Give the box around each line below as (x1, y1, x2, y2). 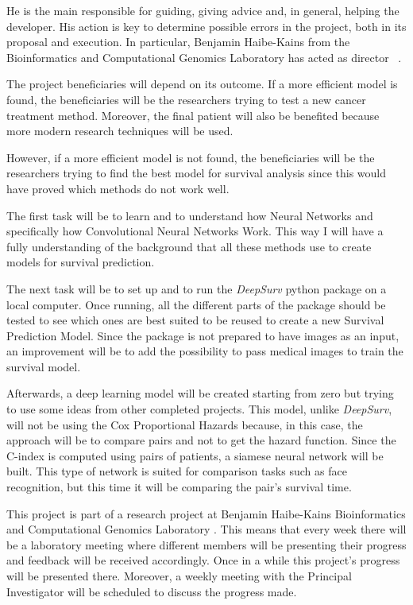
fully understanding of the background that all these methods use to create (6, 238, 372, 254)
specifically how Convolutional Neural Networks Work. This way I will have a (6, 223, 384, 239)
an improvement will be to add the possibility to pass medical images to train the (6, 343, 403, 359)
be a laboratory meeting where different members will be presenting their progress (6, 536, 407, 553)
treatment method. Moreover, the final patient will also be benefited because (6, 107, 380, 123)
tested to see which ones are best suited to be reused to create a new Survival (6, 312, 384, 328)
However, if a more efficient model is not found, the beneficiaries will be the (6, 149, 375, 165)
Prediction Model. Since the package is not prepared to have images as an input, (6, 327, 399, 343)
